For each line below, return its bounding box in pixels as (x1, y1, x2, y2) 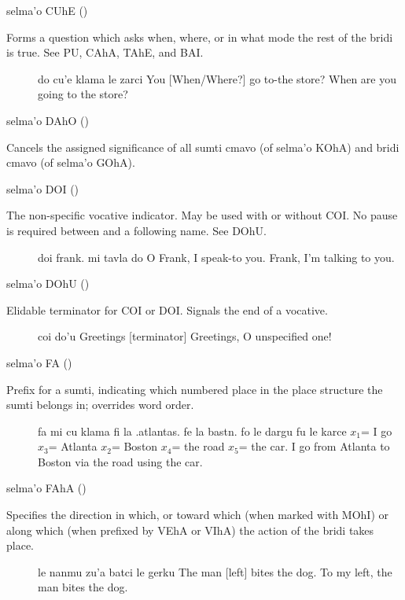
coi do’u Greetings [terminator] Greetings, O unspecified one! (38, 328, 332, 344)
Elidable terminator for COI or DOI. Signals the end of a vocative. (6, 301, 328, 318)
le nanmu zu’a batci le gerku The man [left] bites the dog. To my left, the (38, 563, 392, 580)
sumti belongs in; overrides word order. (6, 396, 194, 413)
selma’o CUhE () (6, 2, 88, 18)
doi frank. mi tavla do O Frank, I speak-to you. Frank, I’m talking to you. (38, 248, 395, 265)
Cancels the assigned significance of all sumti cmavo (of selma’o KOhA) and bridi (6, 138, 399, 155)
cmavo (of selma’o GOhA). (6, 154, 135, 171)
